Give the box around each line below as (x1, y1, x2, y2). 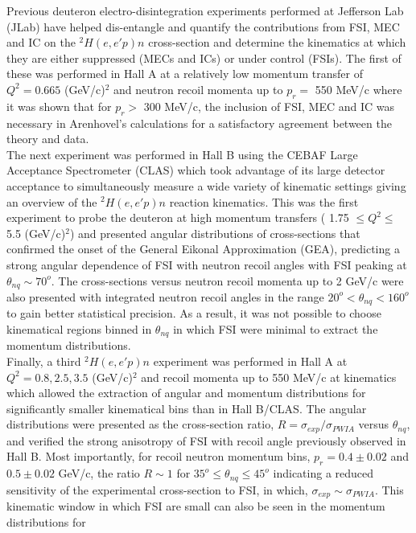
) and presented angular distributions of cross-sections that (69, 224, 360, 241)
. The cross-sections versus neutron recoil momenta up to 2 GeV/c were (51, 272, 404, 289)
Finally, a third (6, 353, 81, 370)
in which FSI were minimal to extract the (173, 321, 378, 337)
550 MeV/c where (315, 80, 402, 97)
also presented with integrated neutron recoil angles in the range (6, 288, 324, 305)
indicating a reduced (273, 465, 374, 482)
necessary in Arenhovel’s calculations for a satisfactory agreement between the (6, 114, 392, 131)
